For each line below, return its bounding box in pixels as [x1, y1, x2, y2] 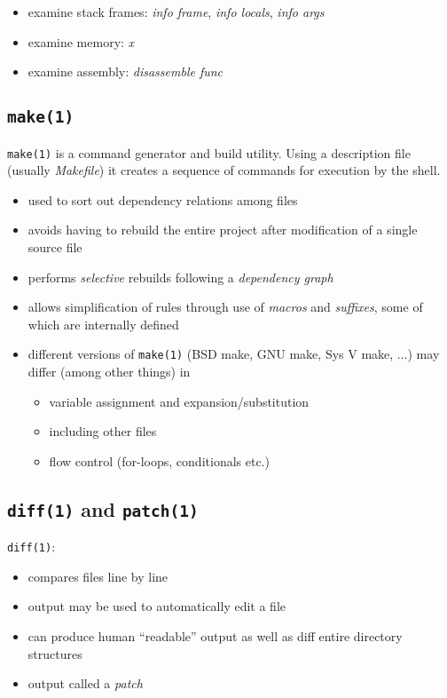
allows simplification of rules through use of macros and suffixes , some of [27, 297, 423, 316]
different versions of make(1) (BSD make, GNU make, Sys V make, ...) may [27, 345, 440, 363]
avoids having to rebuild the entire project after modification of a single [27, 220, 418, 239]
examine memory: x [27, 32, 135, 51]
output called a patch [27, 674, 143, 693]
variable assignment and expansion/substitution [49, 392, 310, 410]
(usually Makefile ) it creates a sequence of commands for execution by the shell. [7, 161, 441, 179]
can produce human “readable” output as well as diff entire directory [27, 627, 403, 646]
